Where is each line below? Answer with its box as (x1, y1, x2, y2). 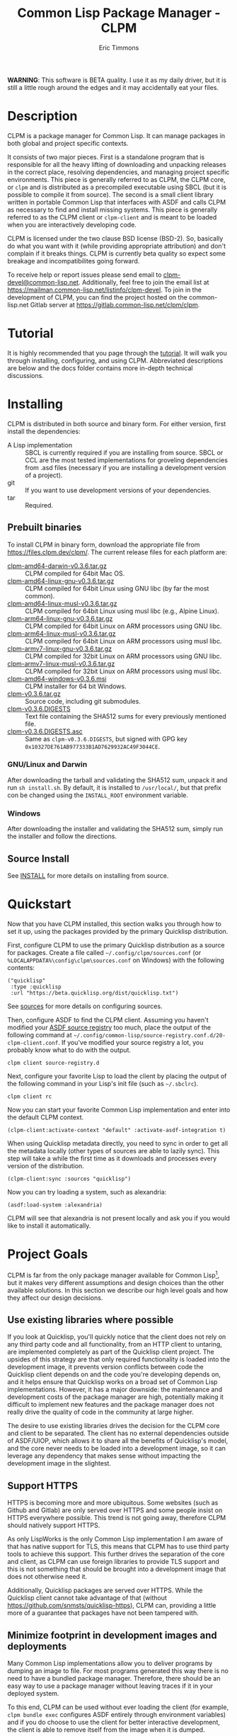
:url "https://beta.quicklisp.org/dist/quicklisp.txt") (10, 989, 179, 996)
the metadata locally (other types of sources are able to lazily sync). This (7, 1146, 220, 1155)
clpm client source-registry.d (7, 1059, 100, 1066)
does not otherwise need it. (7, 1572, 87, 1581)
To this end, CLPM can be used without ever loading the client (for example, (7, 1703, 229, 1711)
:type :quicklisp (10, 983, 62, 990)
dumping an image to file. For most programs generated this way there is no (7, 1666, 229, 1675)
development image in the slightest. (7, 1459, 112, 1468)
